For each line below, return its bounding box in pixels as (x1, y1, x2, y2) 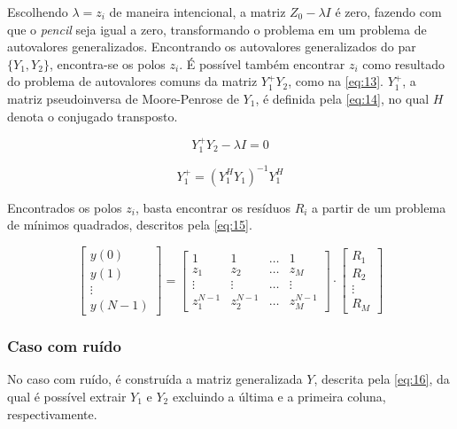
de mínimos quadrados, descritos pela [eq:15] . (7, 215, 252, 234)
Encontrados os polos (7, 198, 122, 216)
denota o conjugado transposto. (7, 106, 178, 125)
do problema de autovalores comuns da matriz (7, 72, 258, 90)
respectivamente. (7, 404, 97, 423)
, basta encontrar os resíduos (135, 198, 290, 216)
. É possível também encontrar (179, 54, 345, 73)
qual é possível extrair (7, 387, 127, 406)
